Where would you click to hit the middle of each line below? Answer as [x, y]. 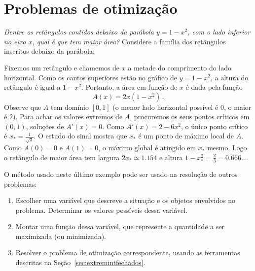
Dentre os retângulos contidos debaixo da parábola [79, 32]
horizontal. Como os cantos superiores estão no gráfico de [91, 77]
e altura [171, 157]
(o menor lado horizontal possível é [165, 107]
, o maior [238, 107]
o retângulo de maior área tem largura [62, 157]
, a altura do [229, 77]
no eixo [15, 41]
